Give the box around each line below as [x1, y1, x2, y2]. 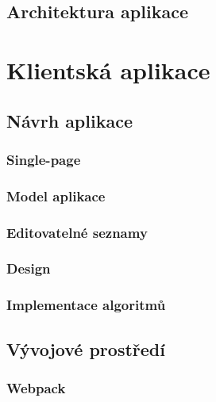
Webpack [6, 377, 66, 397]
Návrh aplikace [6, 108, 133, 132]
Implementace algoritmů [6, 295, 166, 315]
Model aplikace [6, 186, 106, 205]
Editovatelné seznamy [6, 222, 148, 242]
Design [6, 258, 51, 278]
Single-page [6, 149, 81, 169]
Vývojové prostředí [6, 336, 165, 361]
